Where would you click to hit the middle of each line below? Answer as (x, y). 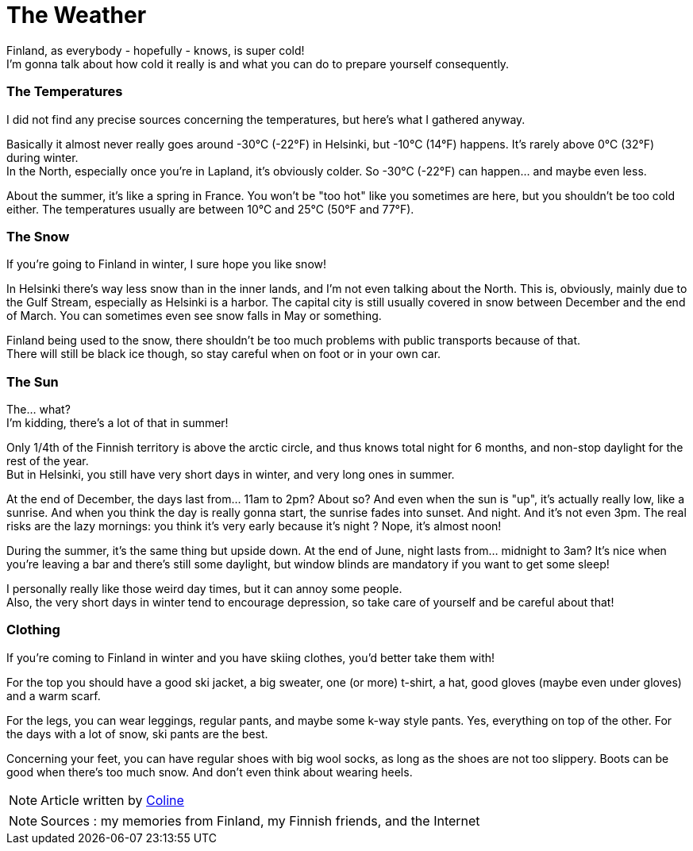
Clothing (33, 630)
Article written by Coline (112, 800)
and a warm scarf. (54, 695)
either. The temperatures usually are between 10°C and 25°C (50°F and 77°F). (210, 209)
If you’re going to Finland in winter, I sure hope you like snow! (167, 264)
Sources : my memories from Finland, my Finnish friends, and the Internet (260, 820)
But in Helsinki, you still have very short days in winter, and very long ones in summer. (231, 474)
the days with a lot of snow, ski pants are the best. (137, 734)
